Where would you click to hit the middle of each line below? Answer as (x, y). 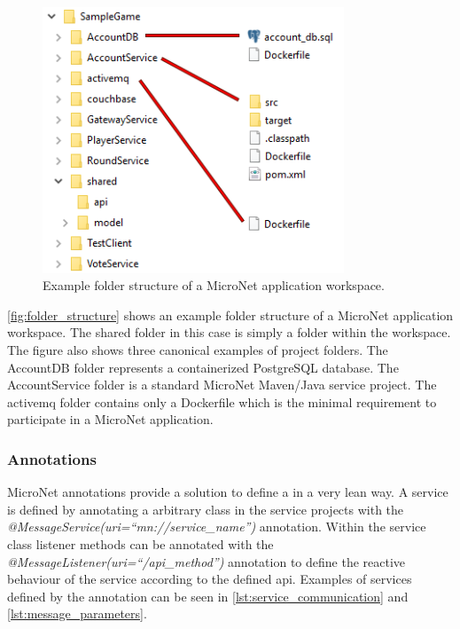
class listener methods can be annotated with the (140, 543)
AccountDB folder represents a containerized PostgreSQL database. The (203, 367)
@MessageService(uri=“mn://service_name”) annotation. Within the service (217, 527)
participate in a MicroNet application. (110, 419)
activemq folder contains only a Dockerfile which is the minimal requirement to (222, 401)
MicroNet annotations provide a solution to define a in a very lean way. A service (228, 492)
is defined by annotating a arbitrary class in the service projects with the (206, 509)
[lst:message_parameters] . (77, 613)
